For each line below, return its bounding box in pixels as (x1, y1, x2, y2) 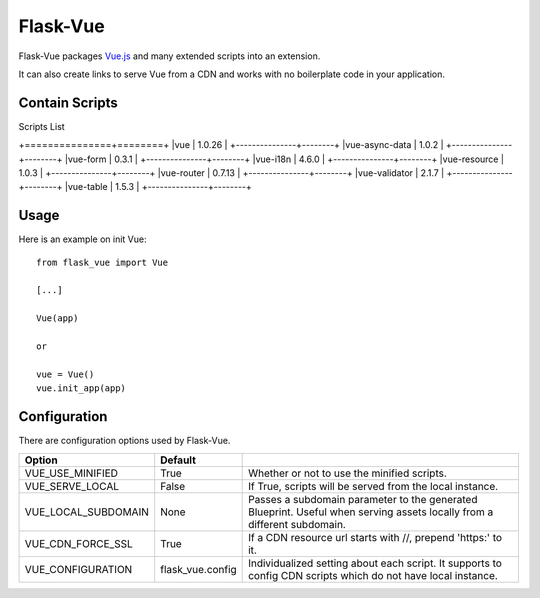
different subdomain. (248, 517, 347, 531)
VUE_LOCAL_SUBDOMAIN (24, 505, 149, 519)
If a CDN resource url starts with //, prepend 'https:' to (248, 530, 503, 544)
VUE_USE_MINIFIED (24, 466, 119, 480)
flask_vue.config (160, 562, 237, 576)
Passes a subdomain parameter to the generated (248, 492, 478, 506)
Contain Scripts (18, 94, 119, 111)
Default (160, 453, 197, 467)
